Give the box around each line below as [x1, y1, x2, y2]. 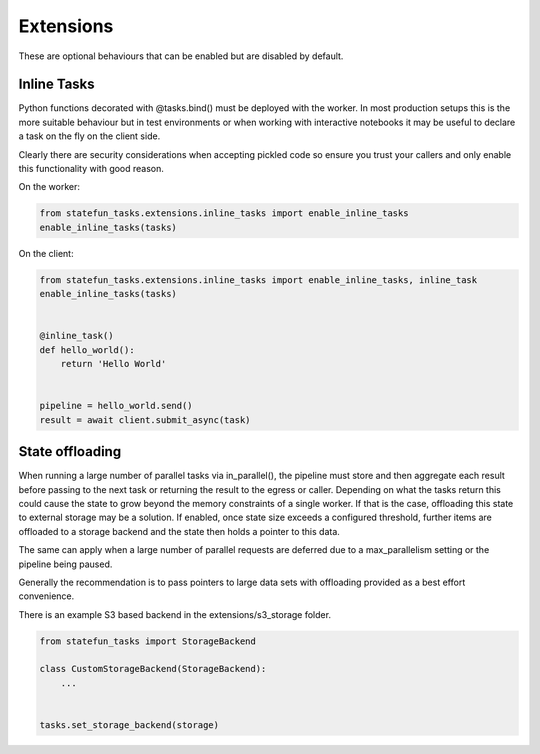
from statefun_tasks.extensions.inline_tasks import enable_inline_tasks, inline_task [39, 274, 478, 285]
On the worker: [18, 181, 80, 193]
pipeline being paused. [18, 558, 113, 570]
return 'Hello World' [60, 358, 167, 370]
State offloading [18, 443, 122, 460]
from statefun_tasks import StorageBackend [39, 635, 257, 647]
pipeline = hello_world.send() [39, 400, 194, 412]
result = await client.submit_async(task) [39, 414, 251, 425]
